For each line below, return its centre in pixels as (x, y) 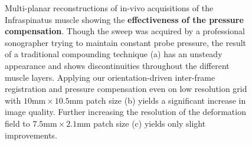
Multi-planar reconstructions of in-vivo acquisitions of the (109, 8)
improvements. (31, 135)
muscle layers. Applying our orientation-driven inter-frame (110, 77)
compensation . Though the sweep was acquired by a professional (125, 31)
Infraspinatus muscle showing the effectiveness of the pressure (124, 19)
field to (17, 123)
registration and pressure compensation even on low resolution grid (126, 89)
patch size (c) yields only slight (150, 123)
